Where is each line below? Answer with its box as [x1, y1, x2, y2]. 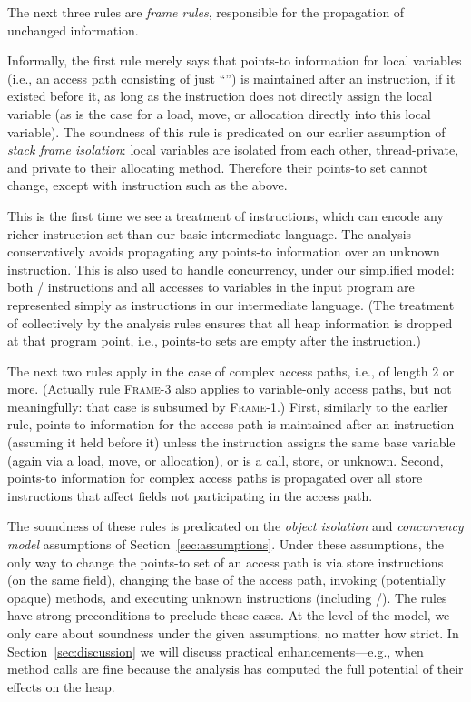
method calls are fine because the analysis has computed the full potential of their [7, 659, 464, 678]
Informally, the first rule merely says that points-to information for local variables [7, 51, 462, 70]
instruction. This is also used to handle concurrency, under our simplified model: [7, 259, 455, 278]
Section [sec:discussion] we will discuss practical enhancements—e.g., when [7, 641, 424, 660]
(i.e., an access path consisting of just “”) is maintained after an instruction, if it [7, 68, 456, 87]
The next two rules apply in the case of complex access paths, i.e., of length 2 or [7, 361, 455, 380]
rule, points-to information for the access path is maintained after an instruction [7, 415, 455, 434]
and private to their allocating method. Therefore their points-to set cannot [7, 157, 428, 176]
